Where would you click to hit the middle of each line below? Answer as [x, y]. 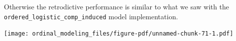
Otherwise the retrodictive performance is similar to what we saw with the [117, 6]
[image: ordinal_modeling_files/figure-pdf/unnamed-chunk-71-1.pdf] [119, 34]
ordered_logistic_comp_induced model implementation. [91, 16]
